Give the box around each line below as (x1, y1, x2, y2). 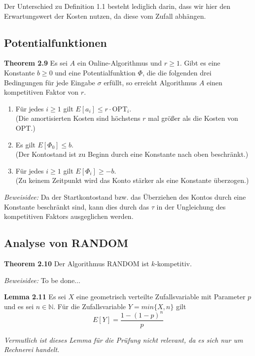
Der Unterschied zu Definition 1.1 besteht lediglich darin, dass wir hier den (4, 1, 231, 11)
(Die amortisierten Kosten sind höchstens (15, 113, 141, 123)
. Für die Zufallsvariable (53, 301, 126, 311)
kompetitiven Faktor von (4, 87, 79, 97)
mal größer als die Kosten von (148, 113, 238, 123)
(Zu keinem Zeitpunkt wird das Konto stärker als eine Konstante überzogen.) (15, 175, 249, 185)
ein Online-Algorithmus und (77, 58, 162, 68)
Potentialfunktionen (4, 35, 107, 50)
